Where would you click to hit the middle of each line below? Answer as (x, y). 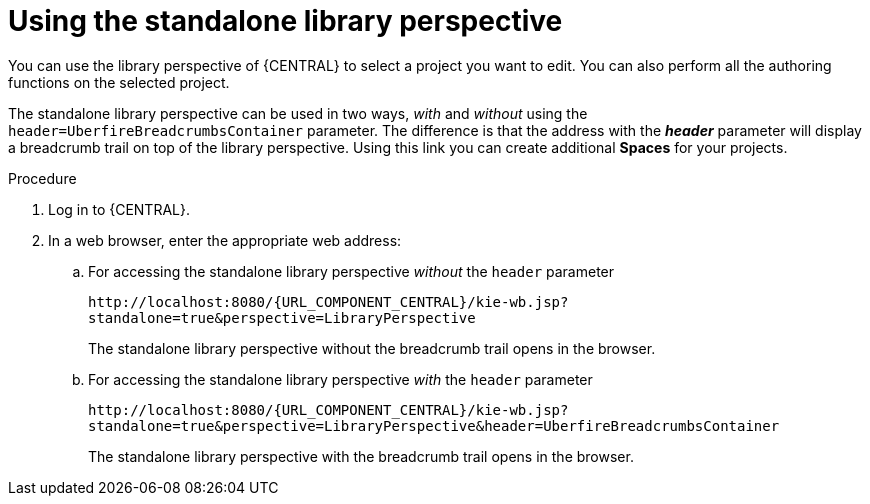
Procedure (42, 178)
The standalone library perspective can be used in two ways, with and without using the (298, 113)
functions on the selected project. (119, 82)
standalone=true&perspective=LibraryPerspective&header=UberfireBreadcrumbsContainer (434, 425)
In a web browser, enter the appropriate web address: (225, 240)
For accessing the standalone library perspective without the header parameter (351, 271)
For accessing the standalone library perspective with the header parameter (340, 379)
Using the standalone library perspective (285, 21)
